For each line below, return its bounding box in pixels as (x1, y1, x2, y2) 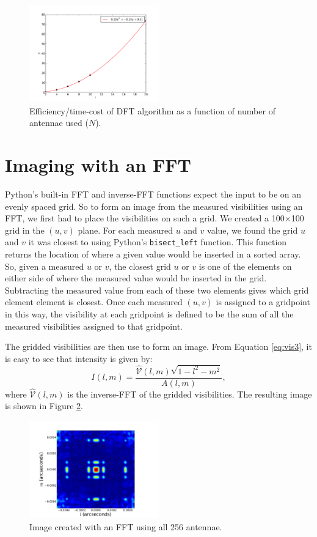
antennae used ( (29, 116, 89, 129)
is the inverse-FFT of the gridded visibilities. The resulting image (67, 387, 312, 400)
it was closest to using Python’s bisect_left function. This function (28, 235, 287, 248)
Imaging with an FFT (5, 152, 191, 177)
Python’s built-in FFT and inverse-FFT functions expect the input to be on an (5, 187, 302, 200)
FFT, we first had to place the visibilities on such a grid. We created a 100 (5, 212, 285, 224)
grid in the (5, 223, 45, 236)
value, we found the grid (207, 223, 298, 236)
